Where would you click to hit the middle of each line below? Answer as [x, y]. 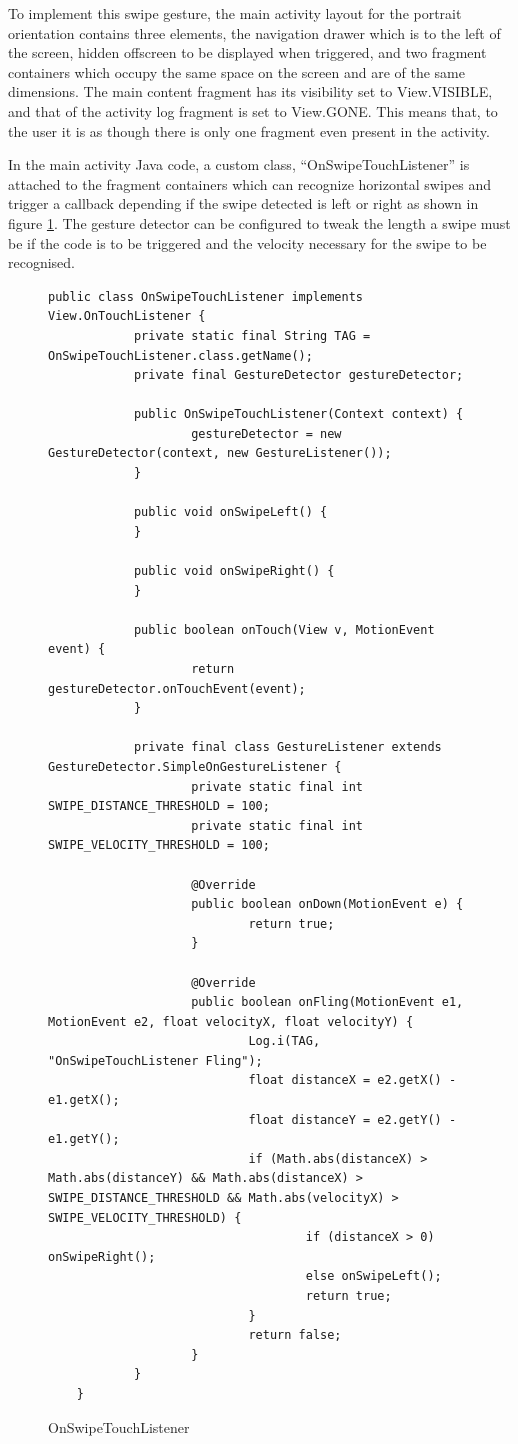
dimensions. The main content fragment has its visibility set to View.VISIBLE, [250, 91]
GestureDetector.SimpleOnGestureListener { [195, 766]
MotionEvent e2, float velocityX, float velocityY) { [231, 1021]
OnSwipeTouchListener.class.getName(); [180, 355]
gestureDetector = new [266, 433]
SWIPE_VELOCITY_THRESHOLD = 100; [159, 845]
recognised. [42, 262]
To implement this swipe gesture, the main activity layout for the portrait [235, 13]
